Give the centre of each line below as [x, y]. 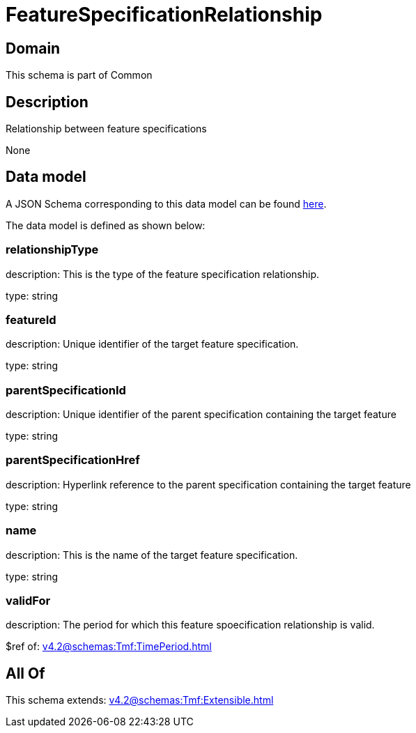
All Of [25, 673]
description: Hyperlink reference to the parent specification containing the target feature [208, 484]
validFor [28, 600]
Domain [33, 48]
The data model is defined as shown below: [106, 225]
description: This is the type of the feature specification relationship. [163, 274]
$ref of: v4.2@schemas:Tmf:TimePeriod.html [109, 647]
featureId [31, 319]
